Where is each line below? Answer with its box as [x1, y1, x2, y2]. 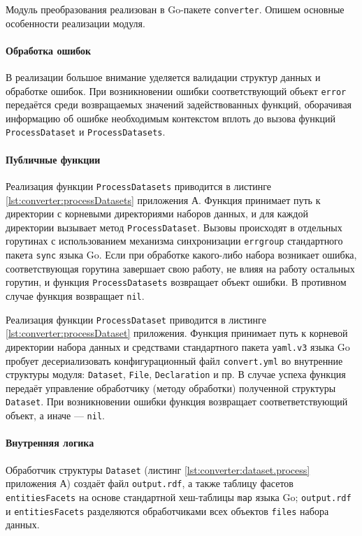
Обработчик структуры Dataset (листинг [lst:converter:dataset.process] [6, 462, 310, 477]
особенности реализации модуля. [6, 15, 145, 30]
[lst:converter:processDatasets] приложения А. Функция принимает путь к [6, 192, 321, 207]
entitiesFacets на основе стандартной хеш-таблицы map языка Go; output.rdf [6, 489, 352, 504]
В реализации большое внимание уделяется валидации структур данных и [6, 70, 321, 85]
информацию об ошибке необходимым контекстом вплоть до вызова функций [6, 110, 336, 125]
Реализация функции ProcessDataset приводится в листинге [6, 312, 266, 326]
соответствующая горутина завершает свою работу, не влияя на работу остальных [6, 261, 355, 275]
